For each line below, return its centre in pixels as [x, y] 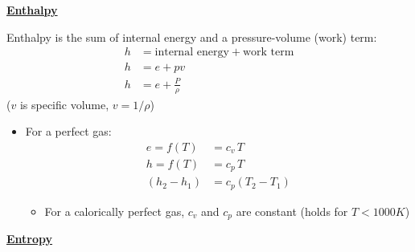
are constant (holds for [292, 211]
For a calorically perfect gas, [115, 211]
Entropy [30, 239]
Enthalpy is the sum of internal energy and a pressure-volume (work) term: [192, 37]
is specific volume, [64, 104]
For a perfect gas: [68, 131]
